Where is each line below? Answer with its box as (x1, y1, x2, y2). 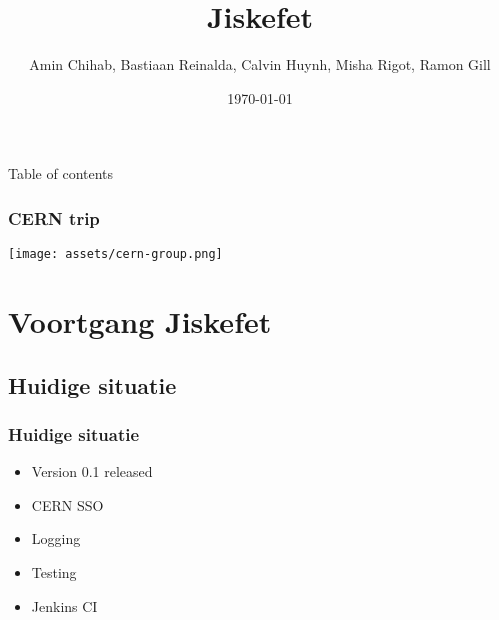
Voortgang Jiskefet (8, 300, 272, 341)
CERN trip (8, 205, 100, 230)
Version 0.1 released (31, 461, 153, 482)
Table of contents (8, 163, 114, 184)
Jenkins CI (31, 595, 98, 616)
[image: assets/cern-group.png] (8, 247, 223, 262)
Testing (31, 561, 77, 582)
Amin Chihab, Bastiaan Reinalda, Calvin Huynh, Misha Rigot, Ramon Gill (29, 54, 491, 75)
